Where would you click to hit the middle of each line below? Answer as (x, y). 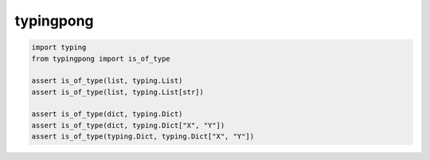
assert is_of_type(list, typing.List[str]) (118, 92)
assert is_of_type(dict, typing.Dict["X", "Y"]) (128, 125)
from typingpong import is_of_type (101, 59)
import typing (59, 47)
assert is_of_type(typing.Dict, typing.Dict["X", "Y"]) (143, 137)
